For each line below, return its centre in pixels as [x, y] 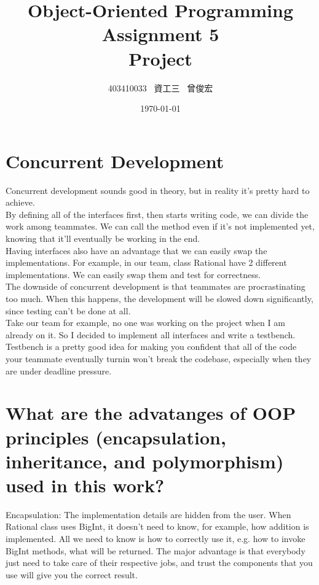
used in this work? [85, 485]
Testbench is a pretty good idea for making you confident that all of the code [151, 347]
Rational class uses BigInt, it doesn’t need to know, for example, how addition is [157, 526]
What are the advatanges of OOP [151, 413]
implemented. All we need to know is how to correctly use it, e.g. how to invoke [156, 538]
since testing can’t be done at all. [68, 310]
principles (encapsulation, [116, 437]
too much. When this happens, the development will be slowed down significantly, [159, 298]
